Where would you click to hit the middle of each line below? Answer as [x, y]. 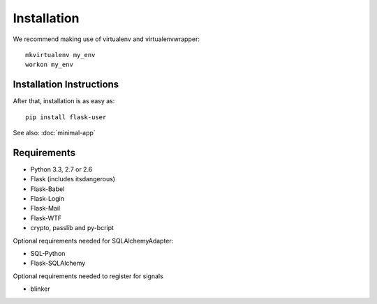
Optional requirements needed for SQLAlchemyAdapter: [93, 241]
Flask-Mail [45, 208]
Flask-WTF [46, 218]
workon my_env [49, 65]
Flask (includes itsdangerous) [73, 179]
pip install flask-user [66, 117]
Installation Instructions [66, 85]
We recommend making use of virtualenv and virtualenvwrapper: [106, 39]
